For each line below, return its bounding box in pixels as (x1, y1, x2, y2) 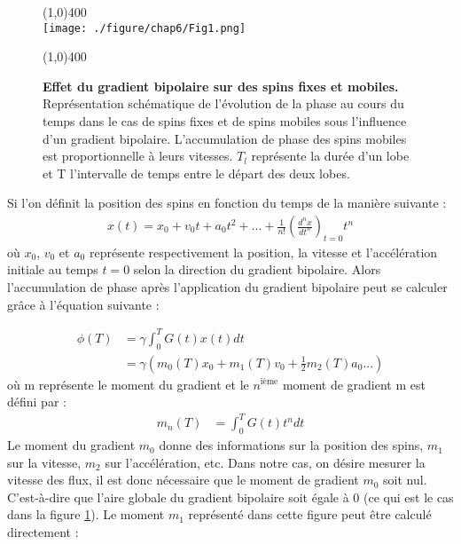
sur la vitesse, (7, 453, 82, 471)
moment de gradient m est (282, 374, 426, 393)
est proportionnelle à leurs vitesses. (43, 146, 233, 165)
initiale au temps (7, 260, 98, 279)
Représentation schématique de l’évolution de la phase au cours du (43, 94, 404, 113)
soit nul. (383, 470, 427, 489)
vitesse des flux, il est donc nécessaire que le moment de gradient (7, 470, 359, 489)
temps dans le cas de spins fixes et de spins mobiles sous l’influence (43, 112, 407, 130)
